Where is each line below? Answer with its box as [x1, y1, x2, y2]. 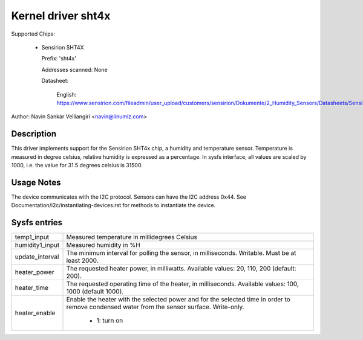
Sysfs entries [11, 217, 63, 228]
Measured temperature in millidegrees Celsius [66, 233, 198, 242]
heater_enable [15, 309, 56, 317]
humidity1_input [15, 241, 60, 249]
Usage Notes [11, 177, 61, 187]
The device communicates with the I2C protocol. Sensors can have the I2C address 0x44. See [11, 193, 247, 200]
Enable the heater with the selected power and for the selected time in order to [66, 295, 290, 304]
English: [56, 91, 77, 98]
